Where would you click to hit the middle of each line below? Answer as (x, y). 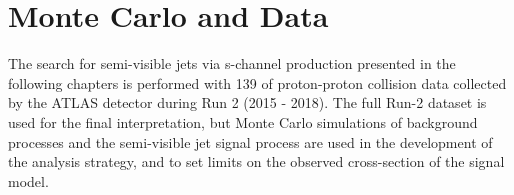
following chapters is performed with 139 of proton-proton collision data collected (257, 82)
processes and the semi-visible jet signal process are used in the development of (250, 141)
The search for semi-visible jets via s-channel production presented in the (232, 63)
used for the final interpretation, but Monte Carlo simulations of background (243, 121)
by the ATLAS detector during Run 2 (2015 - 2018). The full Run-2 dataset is (247, 102)
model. (28, 180)
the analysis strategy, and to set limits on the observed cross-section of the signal (256, 161)
